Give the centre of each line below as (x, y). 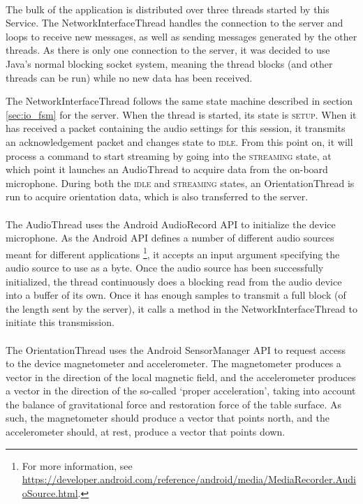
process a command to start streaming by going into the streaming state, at (169, 155)
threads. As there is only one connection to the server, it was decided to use (168, 50)
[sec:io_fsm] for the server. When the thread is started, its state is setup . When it (181, 114)
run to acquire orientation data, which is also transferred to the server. (157, 197)
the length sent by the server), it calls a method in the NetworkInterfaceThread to (181, 308)
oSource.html (50, 492)
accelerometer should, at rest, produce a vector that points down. (146, 432)
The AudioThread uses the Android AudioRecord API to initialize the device (171, 224)
